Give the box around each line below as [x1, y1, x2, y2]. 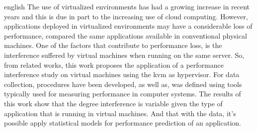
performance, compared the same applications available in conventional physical [4, 30, 247, 41]
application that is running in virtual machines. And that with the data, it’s [4, 108, 236, 118]
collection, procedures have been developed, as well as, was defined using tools [4, 79, 242, 89]
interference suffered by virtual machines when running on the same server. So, [4, 49, 245, 60]
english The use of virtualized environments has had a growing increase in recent [4, 1, 250, 11]
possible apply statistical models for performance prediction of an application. [4, 118, 241, 128]
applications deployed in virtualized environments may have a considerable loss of [4, 21, 253, 31]
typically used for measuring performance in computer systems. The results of [4, 88, 241, 99]
